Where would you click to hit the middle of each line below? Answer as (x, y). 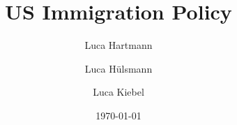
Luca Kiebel (118, 92)
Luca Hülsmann (118, 68)
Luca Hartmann (118, 45)
